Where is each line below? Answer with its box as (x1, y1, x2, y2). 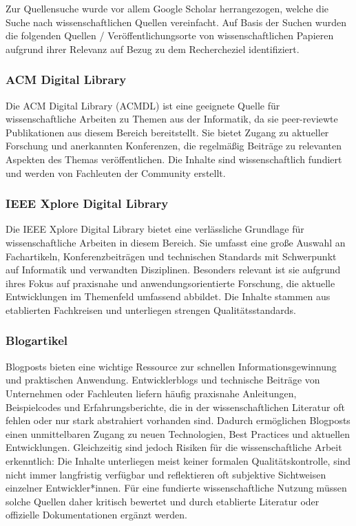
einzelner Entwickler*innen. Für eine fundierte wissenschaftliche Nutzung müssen (6, 481, 347, 495)
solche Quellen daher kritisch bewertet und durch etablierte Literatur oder (6, 494, 320, 508)
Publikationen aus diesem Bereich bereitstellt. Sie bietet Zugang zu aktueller (6, 125, 329, 139)
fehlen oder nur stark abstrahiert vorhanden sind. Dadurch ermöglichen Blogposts (6, 413, 350, 428)
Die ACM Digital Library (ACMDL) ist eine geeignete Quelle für (6, 98, 280, 112)
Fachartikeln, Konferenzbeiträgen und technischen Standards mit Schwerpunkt (6, 249, 337, 263)
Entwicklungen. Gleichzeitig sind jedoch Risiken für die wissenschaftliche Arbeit (6, 440, 342, 454)
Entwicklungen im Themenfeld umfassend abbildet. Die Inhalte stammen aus (6, 289, 331, 304)
